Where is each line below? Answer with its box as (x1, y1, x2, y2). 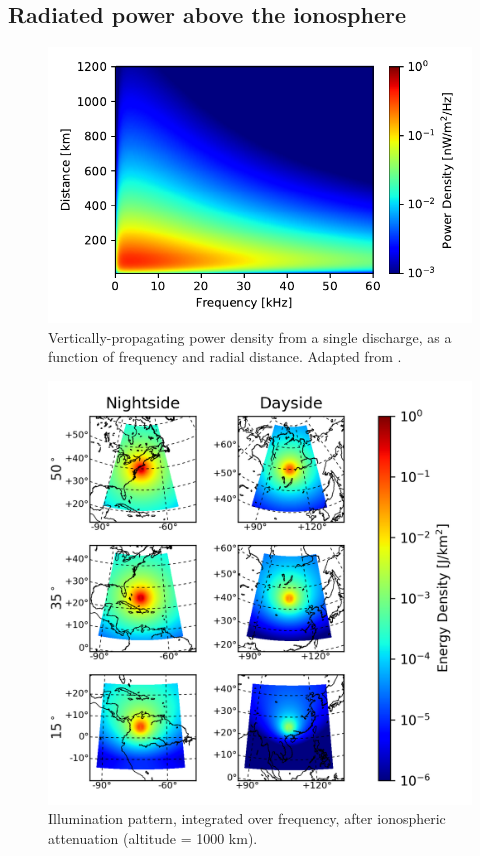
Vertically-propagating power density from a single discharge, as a (48, 326, 452, 347)
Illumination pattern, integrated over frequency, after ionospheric (48, 808, 446, 829)
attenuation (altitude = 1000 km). (48, 828, 258, 849)
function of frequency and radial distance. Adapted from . (48, 346, 402, 367)
